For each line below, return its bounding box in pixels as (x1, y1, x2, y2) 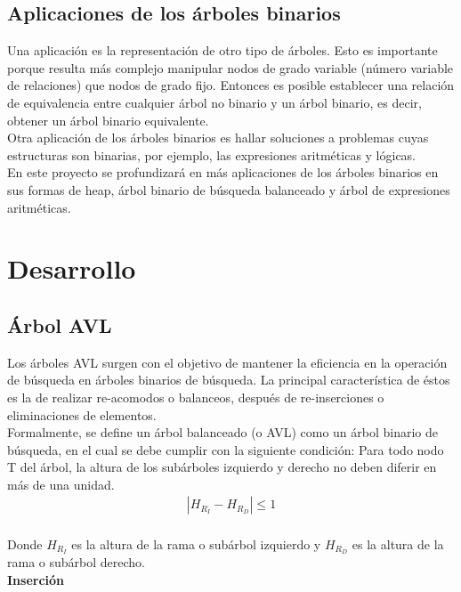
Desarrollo (7, 250, 136, 287)
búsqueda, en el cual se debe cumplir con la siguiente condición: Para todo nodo (7, 440, 444, 458)
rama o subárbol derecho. (7, 553, 145, 572)
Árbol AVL (7, 311, 112, 338)
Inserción (7, 570, 65, 588)
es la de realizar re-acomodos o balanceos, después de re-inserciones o (7, 387, 384, 406)
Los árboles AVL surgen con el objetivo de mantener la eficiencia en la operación (7, 353, 448, 371)
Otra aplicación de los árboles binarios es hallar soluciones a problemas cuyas (7, 128, 429, 147)
